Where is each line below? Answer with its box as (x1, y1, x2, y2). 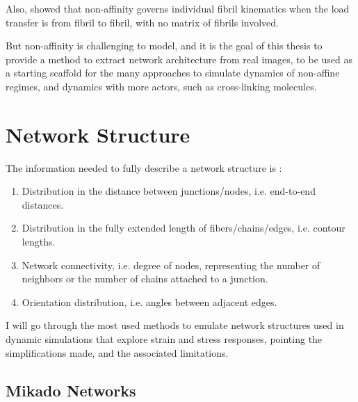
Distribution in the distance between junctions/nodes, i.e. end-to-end (22, 184, 316, 198)
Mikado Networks (6, 379, 136, 401)
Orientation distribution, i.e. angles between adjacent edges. (22, 294, 277, 309)
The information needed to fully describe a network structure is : (6, 160, 282, 175)
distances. (22, 197, 64, 211)
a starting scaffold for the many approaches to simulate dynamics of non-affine (6, 65, 340, 80)
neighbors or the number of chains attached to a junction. (22, 271, 268, 286)
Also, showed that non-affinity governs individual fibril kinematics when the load (6, 1, 350, 15)
